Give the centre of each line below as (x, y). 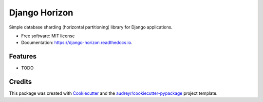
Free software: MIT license (48, 36)
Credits (20, 82)
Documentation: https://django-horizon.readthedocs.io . (77, 43)
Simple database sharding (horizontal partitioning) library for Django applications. (91, 27)
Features (23, 56)
